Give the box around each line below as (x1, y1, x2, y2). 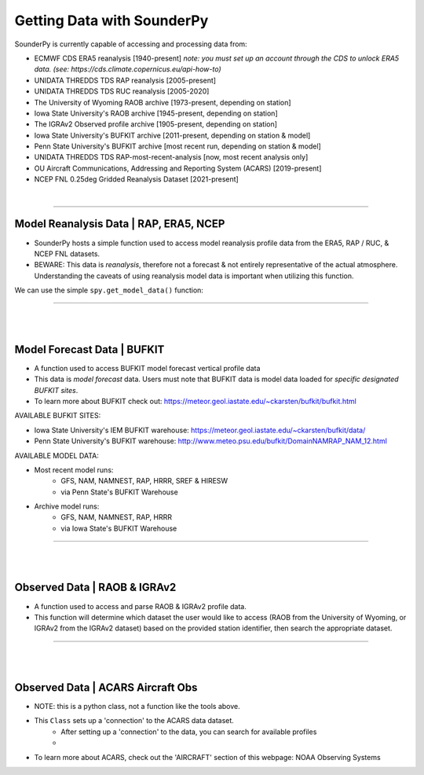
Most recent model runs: (34, 465, 114, 475)
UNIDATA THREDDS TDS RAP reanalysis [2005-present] (34, 75, 216, 85)
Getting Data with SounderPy (14, 12, 209, 29)
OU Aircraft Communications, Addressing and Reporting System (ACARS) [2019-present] (34, 163, 322, 173)
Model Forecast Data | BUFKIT (14, 343, 165, 356)
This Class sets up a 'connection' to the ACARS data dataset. (34, 716, 235, 725)
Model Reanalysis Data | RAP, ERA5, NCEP (14, 217, 225, 231)
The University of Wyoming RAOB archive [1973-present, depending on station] (34, 97, 291, 107)
